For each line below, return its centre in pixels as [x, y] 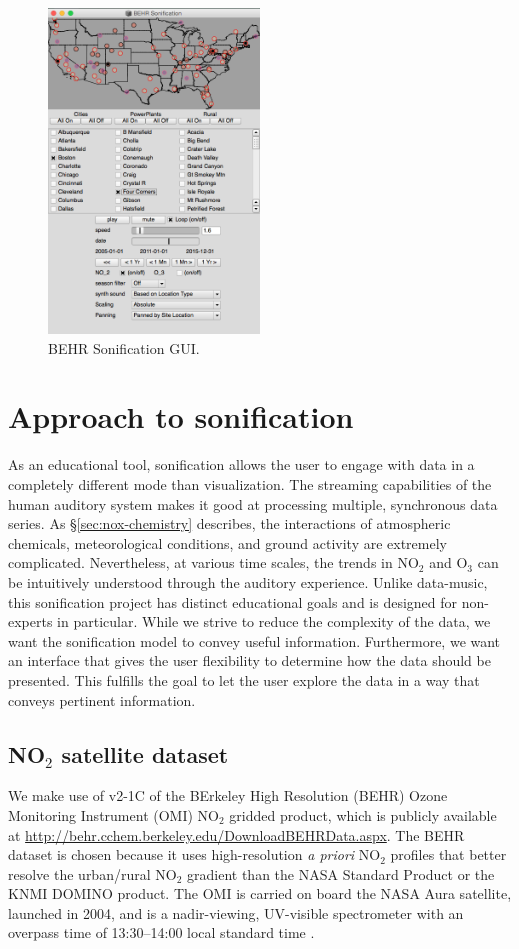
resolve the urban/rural [79, 873]
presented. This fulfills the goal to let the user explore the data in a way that [244, 679]
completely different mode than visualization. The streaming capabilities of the [250, 483]
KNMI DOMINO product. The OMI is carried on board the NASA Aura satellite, [260, 893]
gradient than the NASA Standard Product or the [341, 873]
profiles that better [448, 854]
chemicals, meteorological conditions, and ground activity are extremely [227, 542]
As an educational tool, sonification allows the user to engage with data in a [241, 464]
